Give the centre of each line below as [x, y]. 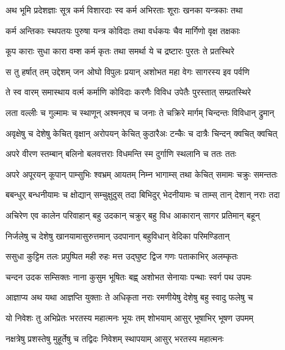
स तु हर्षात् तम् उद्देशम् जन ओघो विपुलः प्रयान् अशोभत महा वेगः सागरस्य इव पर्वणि [128, 71]
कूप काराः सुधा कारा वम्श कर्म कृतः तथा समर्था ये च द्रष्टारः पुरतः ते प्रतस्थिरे [120, 51]
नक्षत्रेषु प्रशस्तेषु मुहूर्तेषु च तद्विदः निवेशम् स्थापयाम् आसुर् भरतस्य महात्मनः [115, 338]
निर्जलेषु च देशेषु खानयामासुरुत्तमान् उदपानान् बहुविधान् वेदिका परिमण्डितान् [118, 235]
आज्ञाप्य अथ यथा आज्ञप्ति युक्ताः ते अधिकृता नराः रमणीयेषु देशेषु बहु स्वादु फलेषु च [129, 297]
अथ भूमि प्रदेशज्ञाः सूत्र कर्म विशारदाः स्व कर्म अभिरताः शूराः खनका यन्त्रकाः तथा [124, 10]
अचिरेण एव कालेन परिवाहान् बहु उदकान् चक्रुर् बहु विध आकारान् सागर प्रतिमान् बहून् [133, 215]
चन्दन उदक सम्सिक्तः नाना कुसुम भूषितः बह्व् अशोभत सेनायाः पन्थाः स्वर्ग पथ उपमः [129, 276]
